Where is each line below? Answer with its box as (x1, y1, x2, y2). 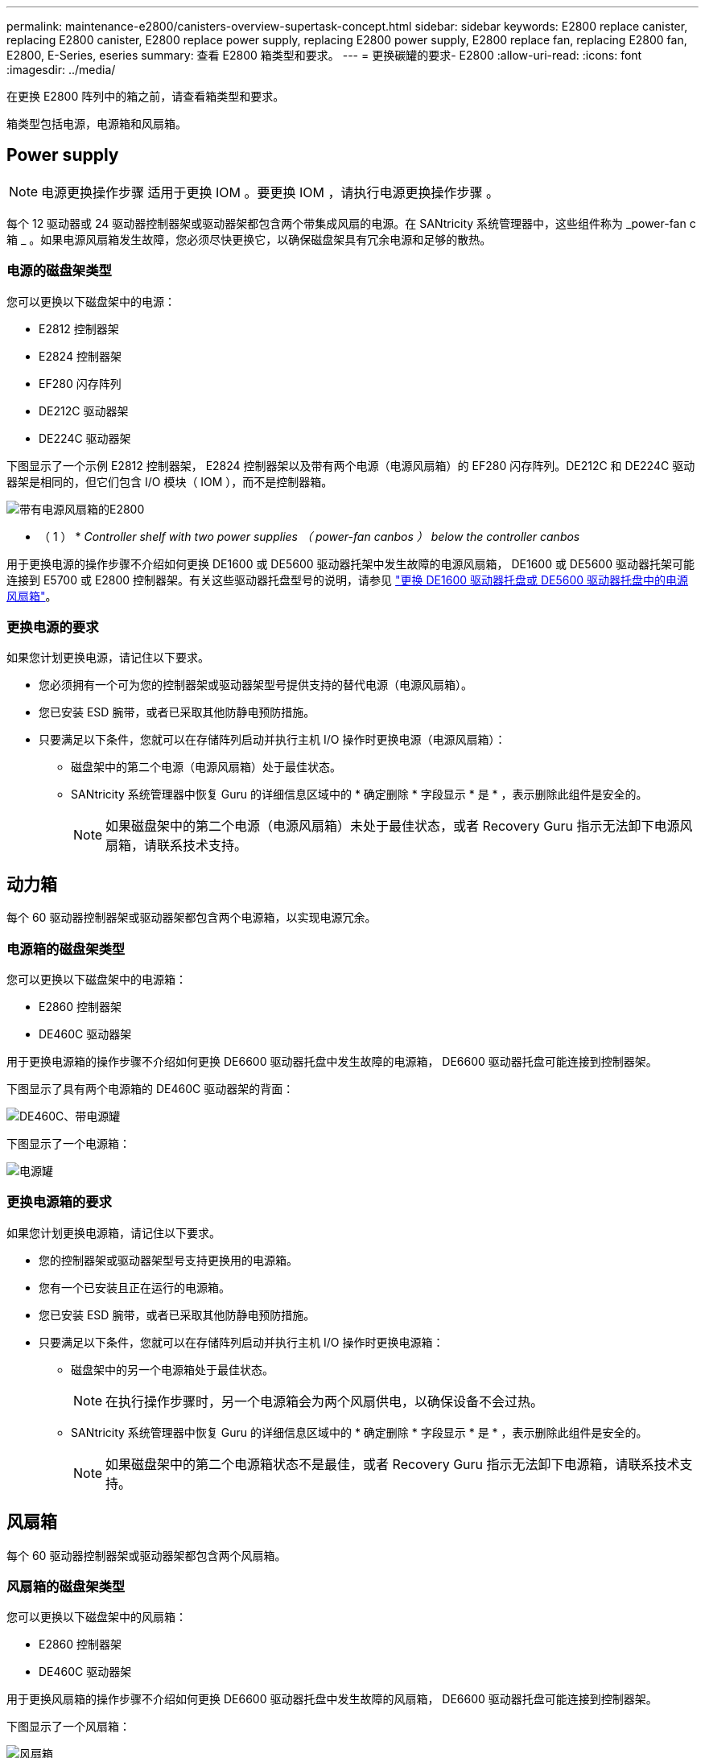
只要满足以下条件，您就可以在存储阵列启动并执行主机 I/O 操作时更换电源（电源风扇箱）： (39, 732, 506, 747)
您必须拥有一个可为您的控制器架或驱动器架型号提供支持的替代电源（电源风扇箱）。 (39, 678, 472, 692)
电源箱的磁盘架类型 (6, 940, 126, 957)
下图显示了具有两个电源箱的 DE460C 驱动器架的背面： (6, 1081, 295, 1096)
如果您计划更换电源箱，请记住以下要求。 (6, 1225, 221, 1240)
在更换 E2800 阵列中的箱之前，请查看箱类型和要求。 (6, 89, 285, 103)
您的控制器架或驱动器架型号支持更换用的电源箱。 (39, 1252, 298, 1267)
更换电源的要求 (6, 618, 99, 635)
